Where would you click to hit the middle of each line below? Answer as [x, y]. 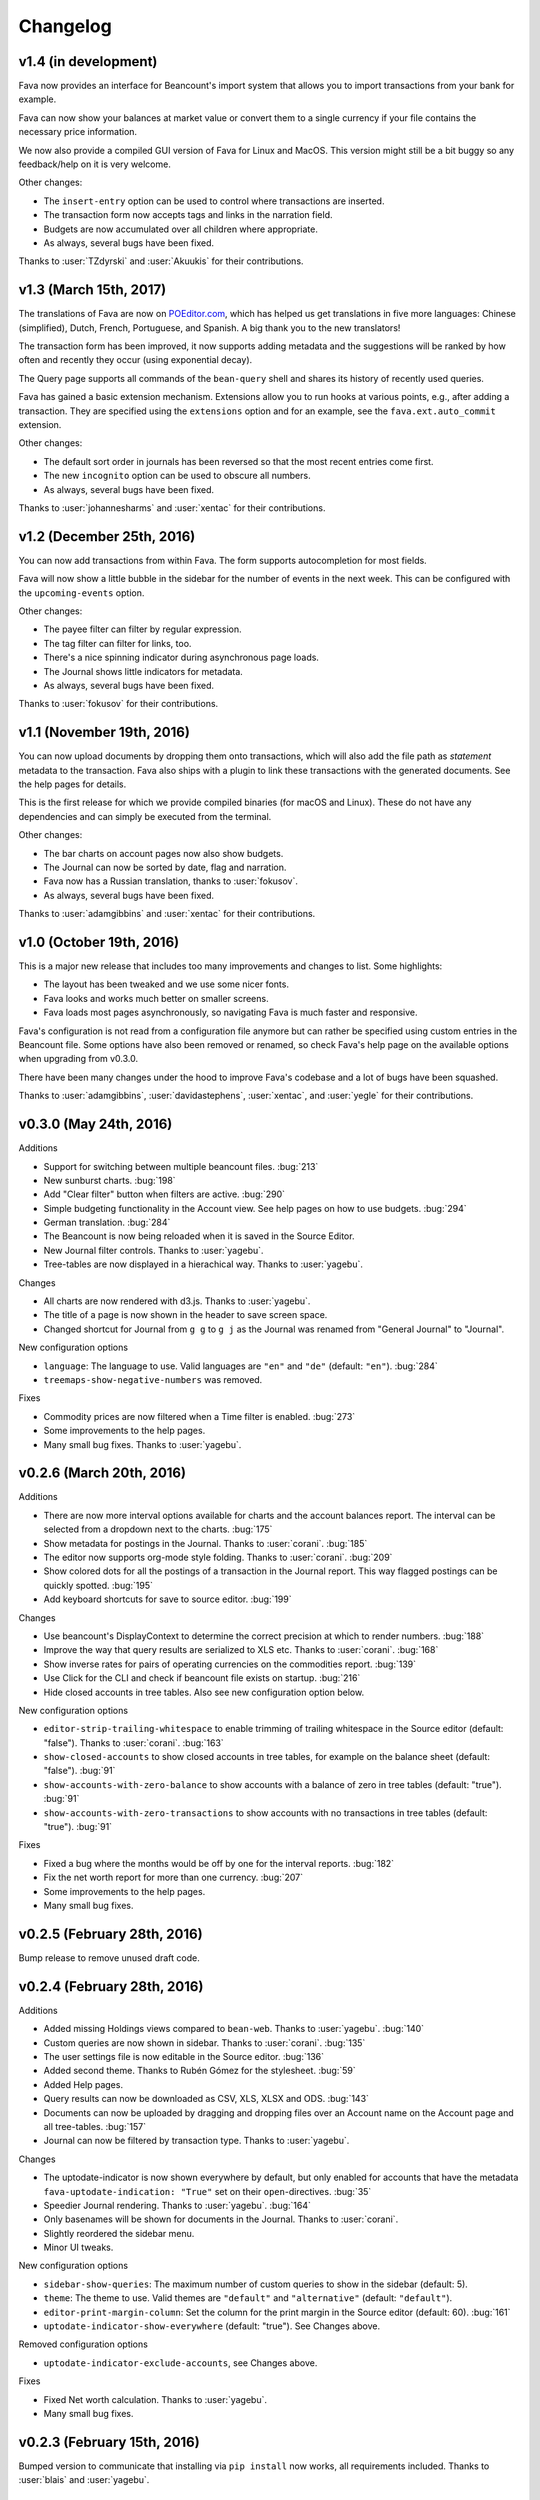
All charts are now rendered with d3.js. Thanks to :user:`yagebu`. [177, 1301]
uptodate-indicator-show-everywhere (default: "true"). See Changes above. [211, 2326]
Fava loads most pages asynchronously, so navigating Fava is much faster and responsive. [231, 1012]
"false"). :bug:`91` [79, 1771]
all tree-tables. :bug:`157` [95, 2126]
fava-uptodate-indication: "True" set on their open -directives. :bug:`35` [207, 2191]
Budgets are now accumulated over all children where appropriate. [181, 229]
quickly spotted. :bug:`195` [98, 1585]
